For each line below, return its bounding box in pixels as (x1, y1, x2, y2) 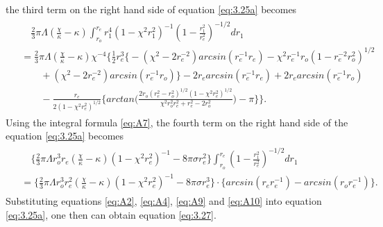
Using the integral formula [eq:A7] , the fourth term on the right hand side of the (6, 115, 348, 129)
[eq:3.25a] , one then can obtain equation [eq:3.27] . (6, 207, 216, 221)
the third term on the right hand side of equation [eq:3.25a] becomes (6, 2, 297, 16)
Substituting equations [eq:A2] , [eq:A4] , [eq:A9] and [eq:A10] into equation (6, 194, 322, 208)
